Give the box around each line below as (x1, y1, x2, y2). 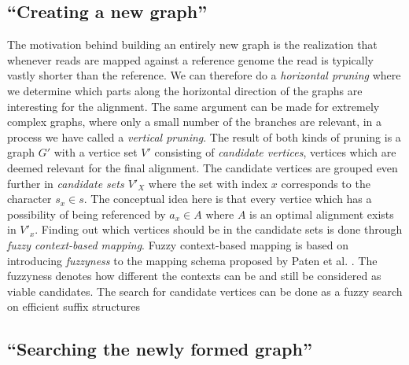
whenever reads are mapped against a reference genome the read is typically (7, 51, 374, 68)
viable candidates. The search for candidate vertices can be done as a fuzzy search (7, 282, 403, 299)
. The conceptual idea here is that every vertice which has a (83, 190, 372, 207)
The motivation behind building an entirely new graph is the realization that (7, 36, 378, 53)
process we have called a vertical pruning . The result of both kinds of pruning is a (7, 128, 401, 145)
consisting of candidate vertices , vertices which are (154, 144, 396, 160)
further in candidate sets (7, 175, 124, 191)
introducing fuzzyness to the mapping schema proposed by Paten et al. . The (7, 252, 378, 268)
